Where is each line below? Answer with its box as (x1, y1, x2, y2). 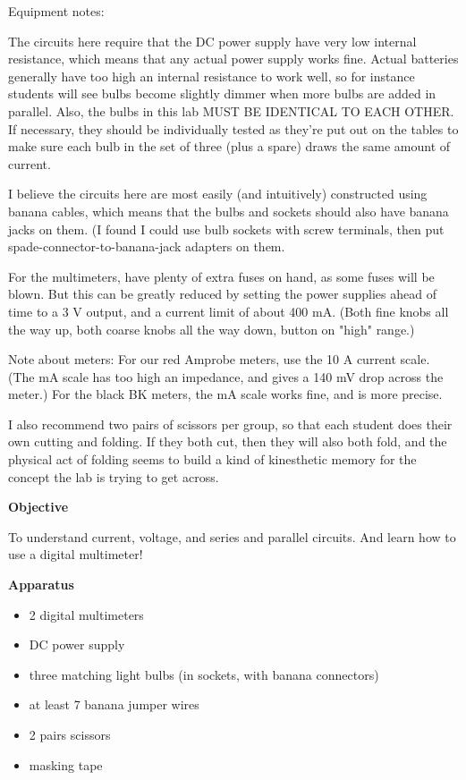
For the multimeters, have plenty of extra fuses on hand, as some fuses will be (8, 267, 435, 285)
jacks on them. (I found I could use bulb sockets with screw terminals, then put (8, 219, 445, 238)
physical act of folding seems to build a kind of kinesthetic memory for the (8, 450, 417, 469)
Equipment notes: (8, 2, 105, 20)
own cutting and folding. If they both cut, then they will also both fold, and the (8, 432, 447, 451)
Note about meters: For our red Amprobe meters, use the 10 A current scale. (8, 350, 430, 369)
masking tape (29, 755, 103, 774)
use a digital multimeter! (8, 545, 143, 564)
